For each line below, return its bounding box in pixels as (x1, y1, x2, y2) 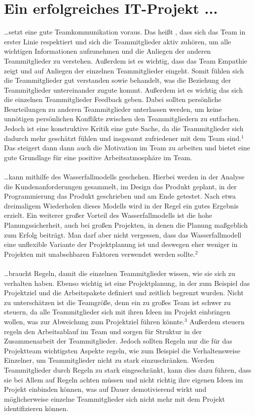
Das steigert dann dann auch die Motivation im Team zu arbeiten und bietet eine (4, 142, 250, 153)
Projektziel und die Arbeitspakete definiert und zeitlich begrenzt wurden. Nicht (4, 287, 244, 298)
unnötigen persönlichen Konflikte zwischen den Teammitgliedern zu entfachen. (4, 113, 240, 124)
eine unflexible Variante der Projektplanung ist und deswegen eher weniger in (4, 239, 238, 249)
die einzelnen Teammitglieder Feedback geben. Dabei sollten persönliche (4, 94, 221, 104)
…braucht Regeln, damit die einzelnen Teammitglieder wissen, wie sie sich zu (4, 268, 235, 278)
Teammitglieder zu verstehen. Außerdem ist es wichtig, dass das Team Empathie (4, 55, 248, 66)
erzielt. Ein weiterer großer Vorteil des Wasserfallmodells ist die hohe (4, 210, 213, 220)
